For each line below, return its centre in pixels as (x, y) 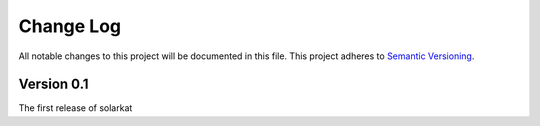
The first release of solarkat (75, 108)
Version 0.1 (53, 84)
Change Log (70, 26)
